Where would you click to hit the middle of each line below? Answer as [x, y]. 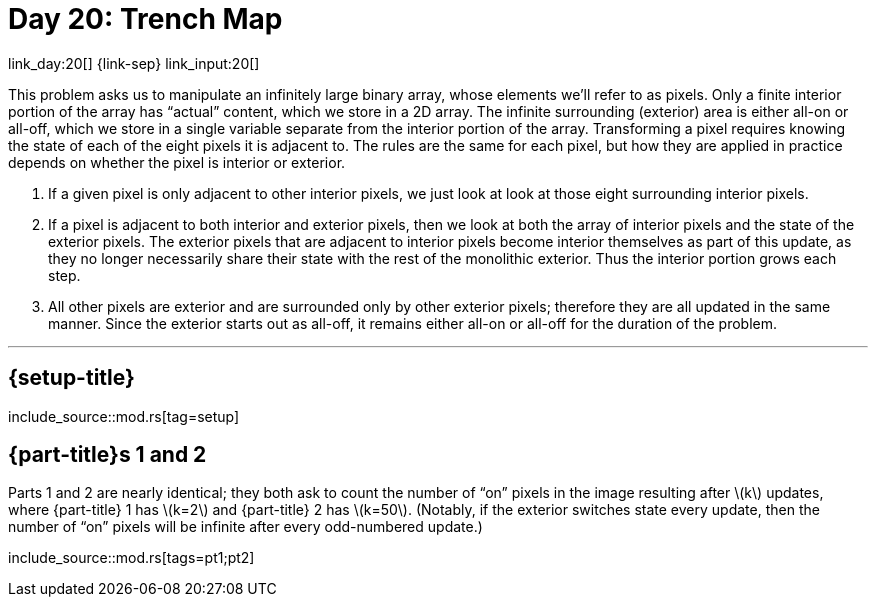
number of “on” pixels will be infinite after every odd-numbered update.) [245, 527]
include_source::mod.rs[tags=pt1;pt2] [131, 558]
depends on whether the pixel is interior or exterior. [177, 162]
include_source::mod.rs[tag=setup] [124, 416]
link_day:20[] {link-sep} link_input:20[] [134, 63]
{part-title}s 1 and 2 [107, 455]
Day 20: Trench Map [145, 19]
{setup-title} [71, 378]
